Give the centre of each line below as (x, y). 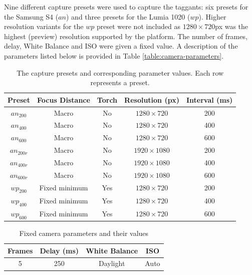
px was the (232, 26)
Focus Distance (64, 99)
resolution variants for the (44, 26)
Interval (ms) (209, 99)
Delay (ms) (59, 250)
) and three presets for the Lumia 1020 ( (128, 16)
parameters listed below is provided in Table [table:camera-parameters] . (114, 55)
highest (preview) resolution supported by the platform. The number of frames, (126, 36)
